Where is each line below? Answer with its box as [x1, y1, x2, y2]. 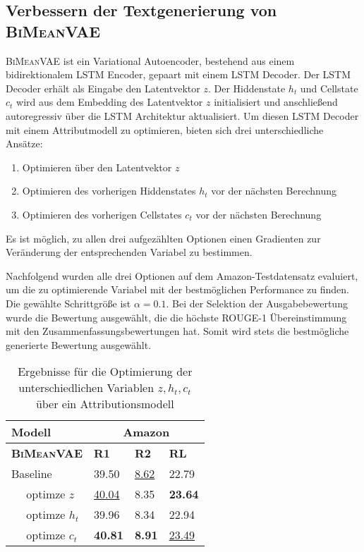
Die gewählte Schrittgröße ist [6, 295, 131, 310]
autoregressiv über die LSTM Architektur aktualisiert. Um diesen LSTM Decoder [6, 108, 359, 123]
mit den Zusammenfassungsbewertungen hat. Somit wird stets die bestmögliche [6, 324, 349, 338]
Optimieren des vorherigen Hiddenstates [22, 183, 196, 198]
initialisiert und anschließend [214, 94, 338, 109]
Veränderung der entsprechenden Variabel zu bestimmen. [6, 245, 253, 259]
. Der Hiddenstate [207, 80, 286, 95]
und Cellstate [300, 80, 358, 95]
